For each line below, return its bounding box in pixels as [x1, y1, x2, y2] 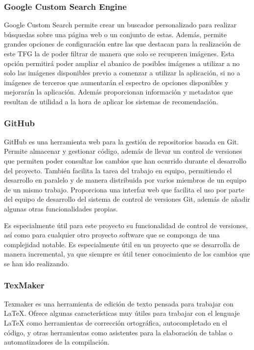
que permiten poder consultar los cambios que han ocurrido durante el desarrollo [4, 155, 247, 165]
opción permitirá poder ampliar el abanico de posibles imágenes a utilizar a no [4, 58, 240, 68]
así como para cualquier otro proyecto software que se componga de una [4, 230, 220, 240]
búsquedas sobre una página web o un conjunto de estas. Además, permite [4, 29, 227, 39]
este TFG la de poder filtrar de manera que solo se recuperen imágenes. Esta [4, 48, 234, 58]
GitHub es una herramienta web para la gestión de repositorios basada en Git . [4, 136, 239, 146]
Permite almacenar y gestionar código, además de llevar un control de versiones [4, 146, 242, 156]
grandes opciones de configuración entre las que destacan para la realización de [4, 39, 241, 49]
